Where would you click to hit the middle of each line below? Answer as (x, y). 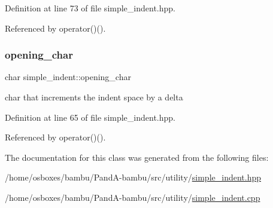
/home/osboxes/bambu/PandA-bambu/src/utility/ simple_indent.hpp (133, 177)
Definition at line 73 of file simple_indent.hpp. (90, 8)
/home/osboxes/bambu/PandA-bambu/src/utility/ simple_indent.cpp (133, 197)
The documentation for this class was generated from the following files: (137, 157)
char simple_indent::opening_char (68, 77)
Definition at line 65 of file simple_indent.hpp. (90, 117)
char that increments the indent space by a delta (94, 97)
